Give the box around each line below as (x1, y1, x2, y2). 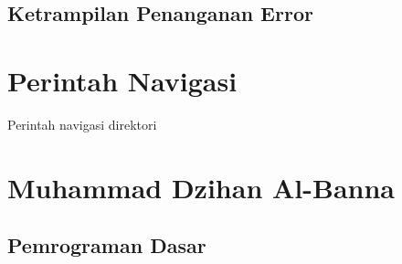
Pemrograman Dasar (7, 231, 206, 259)
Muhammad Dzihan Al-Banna (7, 168, 396, 206)
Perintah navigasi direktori (7, 114, 157, 133)
